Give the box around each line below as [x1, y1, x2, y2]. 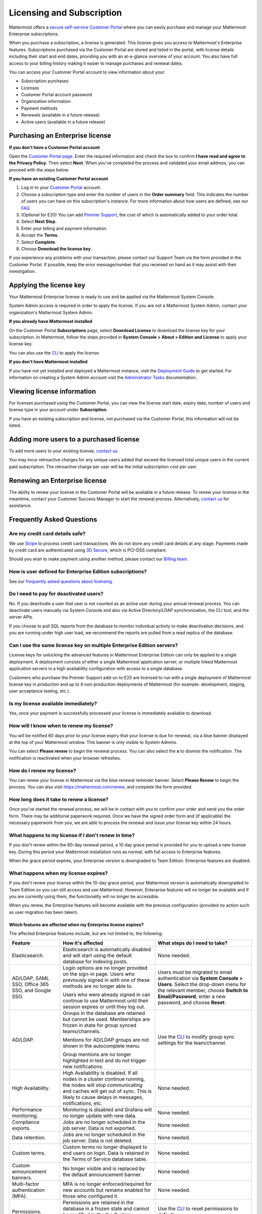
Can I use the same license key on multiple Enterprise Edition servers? [9, 641, 178, 648]
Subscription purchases [21, 78, 69, 84]
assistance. [9, 503, 32, 508]
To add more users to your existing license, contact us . [9, 448, 119, 454]
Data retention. [12, 1134, 46, 1141]
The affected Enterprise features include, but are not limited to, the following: [9, 930, 163, 937]
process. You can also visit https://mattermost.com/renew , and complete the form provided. [9, 784, 193, 790]
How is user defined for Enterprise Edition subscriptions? [9, 568, 147, 575]
